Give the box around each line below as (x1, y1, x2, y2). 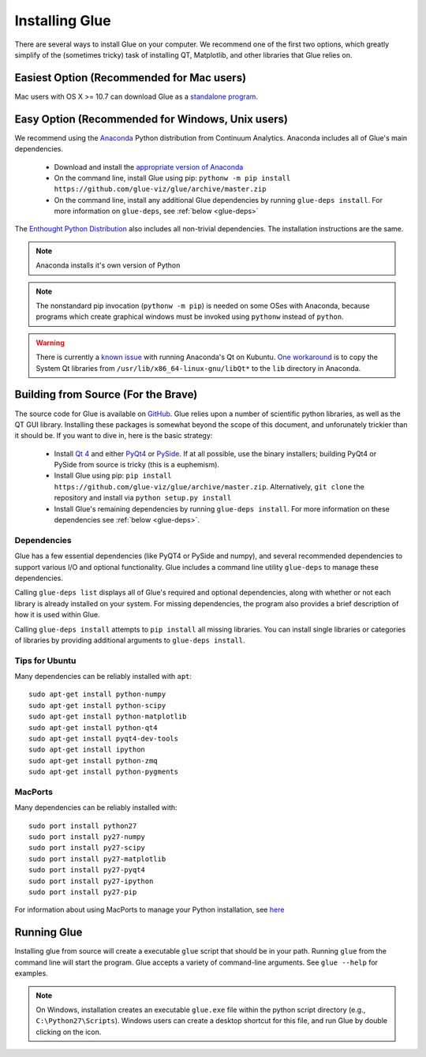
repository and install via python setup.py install (54, 493, 232, 503)
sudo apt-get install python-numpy (28, 690, 166, 699)
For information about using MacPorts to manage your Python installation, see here (14, 905, 285, 915)
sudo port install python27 (28, 821, 137, 830)
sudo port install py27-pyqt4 (28, 865, 146, 875)
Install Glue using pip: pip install (54, 470, 172, 481)
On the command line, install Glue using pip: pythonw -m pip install (54, 173, 291, 182)
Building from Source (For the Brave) (14, 388, 198, 402)
